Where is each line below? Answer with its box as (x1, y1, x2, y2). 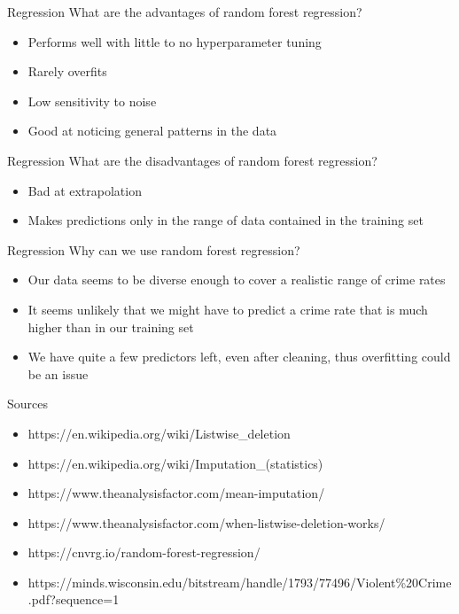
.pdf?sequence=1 (27, 590, 120, 609)
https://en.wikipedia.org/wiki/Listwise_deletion (27, 424, 291, 442)
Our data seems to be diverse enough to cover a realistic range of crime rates (27, 270, 446, 289)
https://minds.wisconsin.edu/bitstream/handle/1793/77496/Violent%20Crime (27, 572, 452, 591)
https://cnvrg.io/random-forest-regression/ (27, 543, 261, 562)
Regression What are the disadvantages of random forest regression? (7, 151, 377, 169)
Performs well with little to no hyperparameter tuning (27, 32, 322, 51)
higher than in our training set (27, 317, 194, 336)
